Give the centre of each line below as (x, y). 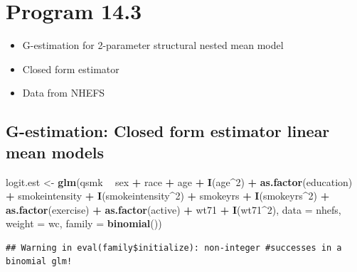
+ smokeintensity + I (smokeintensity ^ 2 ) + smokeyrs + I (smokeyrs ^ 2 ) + (168, 196)
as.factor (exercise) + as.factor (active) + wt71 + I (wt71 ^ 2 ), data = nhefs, (174, 209)
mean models (55, 152)
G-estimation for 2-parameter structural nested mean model (153, 45)
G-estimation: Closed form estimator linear (168, 131)
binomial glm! (39, 262)
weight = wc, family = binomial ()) (84, 223)
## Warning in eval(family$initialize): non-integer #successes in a (174, 247)
